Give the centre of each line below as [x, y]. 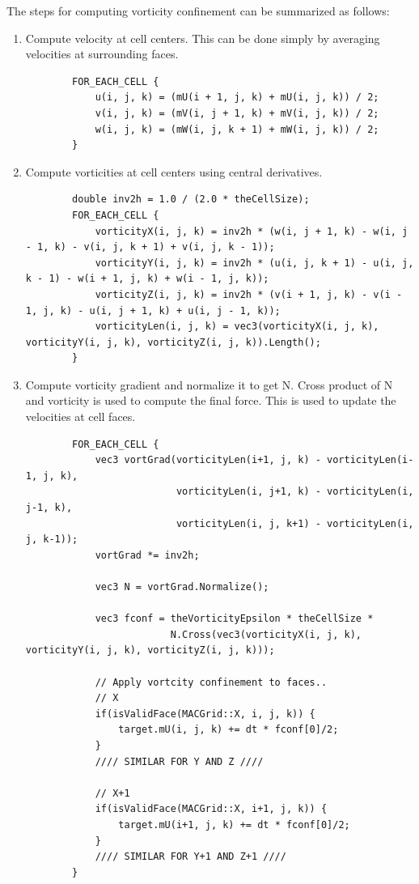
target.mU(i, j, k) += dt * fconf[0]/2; [229, 730]
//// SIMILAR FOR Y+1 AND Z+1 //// [190, 857]
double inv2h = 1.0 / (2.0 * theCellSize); [191, 200]
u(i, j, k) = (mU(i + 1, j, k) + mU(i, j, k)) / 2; [237, 98]
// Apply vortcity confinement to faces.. [211, 682]
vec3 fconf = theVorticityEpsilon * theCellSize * [234, 619]
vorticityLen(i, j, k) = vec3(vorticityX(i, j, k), [237, 327]
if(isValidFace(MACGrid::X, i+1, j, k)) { [211, 809]
